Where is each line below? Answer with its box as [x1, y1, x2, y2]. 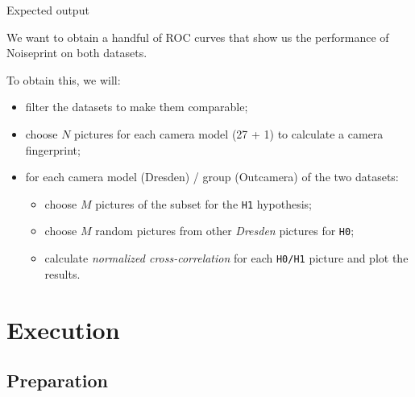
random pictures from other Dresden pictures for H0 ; [95, 222, 355, 239]
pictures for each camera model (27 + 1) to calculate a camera [74, 125, 384, 142]
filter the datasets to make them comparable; [25, 98, 248, 115]
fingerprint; [25, 141, 81, 158]
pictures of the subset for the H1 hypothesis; [95, 195, 312, 212]
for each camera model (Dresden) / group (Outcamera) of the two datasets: [25, 168, 399, 185]
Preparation [6, 368, 108, 393]
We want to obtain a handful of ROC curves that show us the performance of [6, 28, 389, 45]
